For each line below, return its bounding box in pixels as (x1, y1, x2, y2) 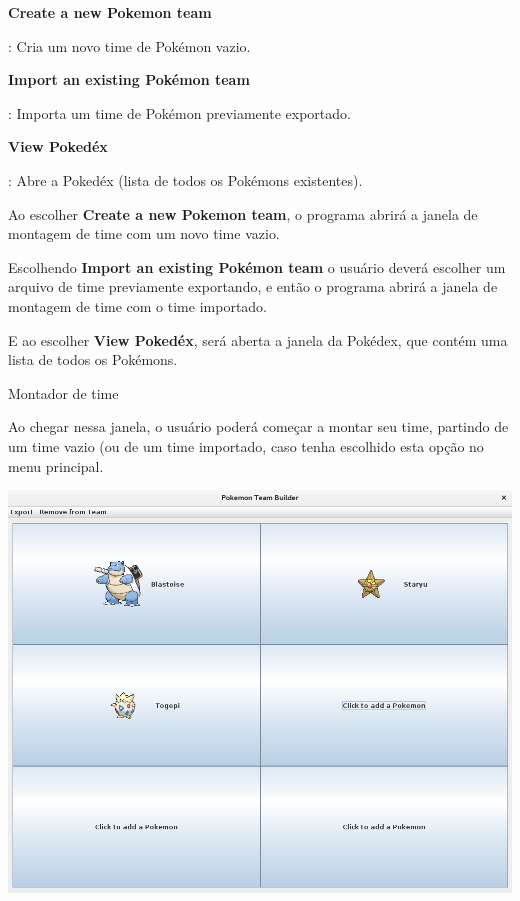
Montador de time (8, 382, 119, 403)
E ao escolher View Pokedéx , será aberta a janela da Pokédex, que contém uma (8, 329, 508, 350)
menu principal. (8, 455, 104, 476)
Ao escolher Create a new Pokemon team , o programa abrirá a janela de (8, 203, 478, 224)
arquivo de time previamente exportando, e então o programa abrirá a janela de (8, 276, 498, 297)
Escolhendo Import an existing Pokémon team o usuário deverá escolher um (8, 256, 506, 277)
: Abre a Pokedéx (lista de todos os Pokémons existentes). (8, 169, 363, 190)
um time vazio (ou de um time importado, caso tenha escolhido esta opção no (8, 435, 484, 456)
